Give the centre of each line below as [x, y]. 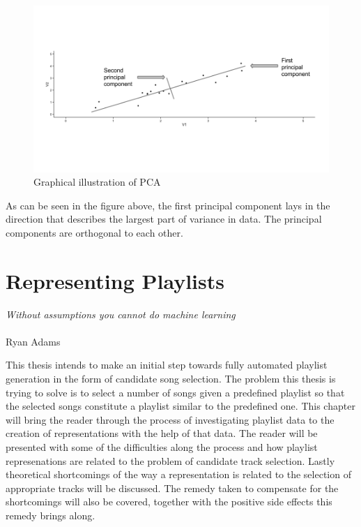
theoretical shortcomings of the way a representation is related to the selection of [178, 474]
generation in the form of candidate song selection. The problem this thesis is [171, 378]
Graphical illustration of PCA [97, 182]
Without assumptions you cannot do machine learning [121, 314]
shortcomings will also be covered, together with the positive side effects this [169, 502]
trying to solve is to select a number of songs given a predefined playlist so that [175, 392]
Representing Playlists [115, 280]
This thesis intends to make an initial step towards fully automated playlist [167, 365]
